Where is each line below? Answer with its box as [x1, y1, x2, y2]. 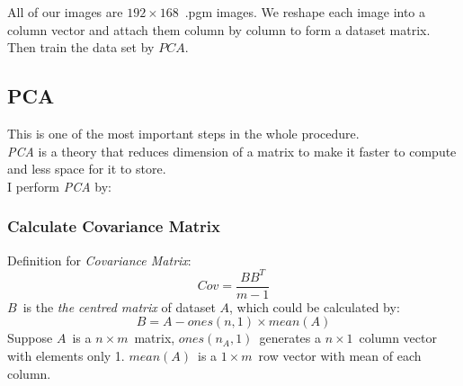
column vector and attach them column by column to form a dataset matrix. [7, 20, 431, 39]
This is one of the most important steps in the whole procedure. [7, 123, 360, 142]
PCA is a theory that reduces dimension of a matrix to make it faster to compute [7, 141, 457, 160]
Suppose [7, 328, 53, 347]
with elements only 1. [7, 346, 125, 364]
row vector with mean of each [258, 346, 422, 364]
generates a [259, 328, 321, 347]
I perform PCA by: [7, 176, 111, 195]
